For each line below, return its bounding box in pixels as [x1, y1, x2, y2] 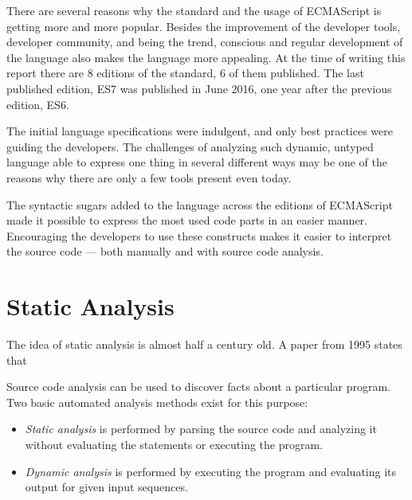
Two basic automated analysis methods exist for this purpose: [6, 393, 308, 410]
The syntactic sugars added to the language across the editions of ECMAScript [6, 196, 393, 213]
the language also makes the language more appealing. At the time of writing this [6, 49, 406, 65]
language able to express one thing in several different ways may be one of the [6, 154, 387, 170]
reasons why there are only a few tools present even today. [6, 169, 292, 186]
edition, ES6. [6, 96, 69, 112]
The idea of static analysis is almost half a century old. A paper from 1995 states [6, 336, 402, 353]
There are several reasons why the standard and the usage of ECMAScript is [6, 2, 382, 18]
